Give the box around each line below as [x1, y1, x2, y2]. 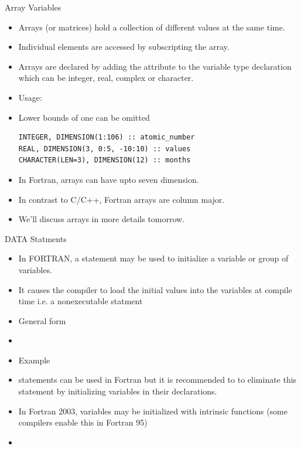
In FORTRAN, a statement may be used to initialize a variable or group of [18, 252, 289, 264]
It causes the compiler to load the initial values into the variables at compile [18, 283, 292, 295]
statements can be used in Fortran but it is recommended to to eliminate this [18, 373, 297, 386]
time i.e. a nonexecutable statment [18, 295, 143, 307]
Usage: [18, 91, 42, 103]
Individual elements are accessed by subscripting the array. [18, 40, 230, 53]
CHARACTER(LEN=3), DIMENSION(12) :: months [18, 156, 191, 165]
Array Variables [5, 1, 61, 13]
